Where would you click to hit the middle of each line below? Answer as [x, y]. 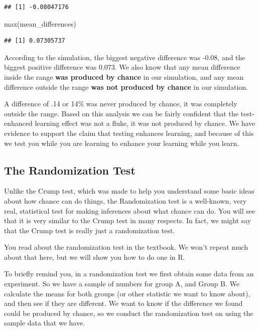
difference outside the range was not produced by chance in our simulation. [126, 87]
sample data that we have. [45, 323]
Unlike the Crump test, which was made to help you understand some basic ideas [129, 191]
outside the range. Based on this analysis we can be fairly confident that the [121, 113]
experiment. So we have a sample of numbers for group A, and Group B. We [122, 284]
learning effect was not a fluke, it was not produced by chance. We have [145, 123]
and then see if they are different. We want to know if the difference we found [123, 303]
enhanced [18, 123]
